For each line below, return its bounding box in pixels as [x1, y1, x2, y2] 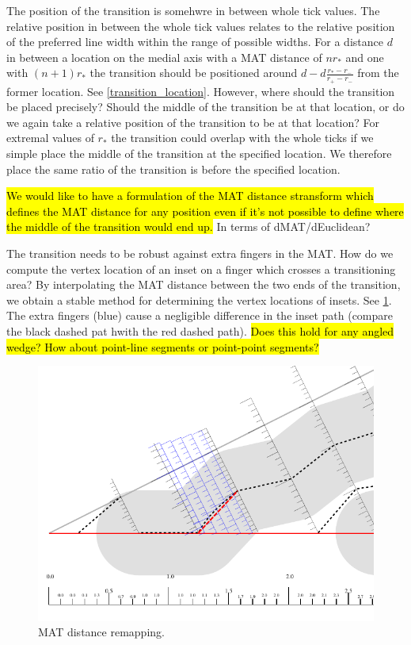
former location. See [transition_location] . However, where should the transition [6, 83, 395, 99]
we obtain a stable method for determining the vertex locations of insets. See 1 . [6, 291, 392, 308]
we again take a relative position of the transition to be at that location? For [6, 113, 380, 130]
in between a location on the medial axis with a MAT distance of [6, 48, 322, 65]
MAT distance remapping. [38, 624, 165, 640]
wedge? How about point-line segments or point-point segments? [6, 338, 319, 355]
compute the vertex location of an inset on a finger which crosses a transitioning [6, 260, 396, 277]
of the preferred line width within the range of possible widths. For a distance [6, 33, 383, 50]
